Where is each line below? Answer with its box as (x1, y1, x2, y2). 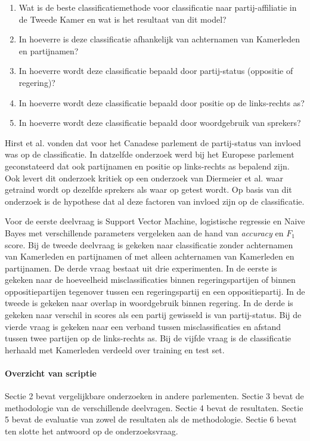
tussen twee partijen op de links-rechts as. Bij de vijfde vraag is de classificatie (5, 332, 291, 344)
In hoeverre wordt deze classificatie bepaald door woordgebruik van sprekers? (18, 116, 301, 129)
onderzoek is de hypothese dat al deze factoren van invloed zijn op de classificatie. (5, 195, 305, 207)
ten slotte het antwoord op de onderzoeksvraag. (5, 425, 178, 437)
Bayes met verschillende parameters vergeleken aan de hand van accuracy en (5, 226, 284, 239)
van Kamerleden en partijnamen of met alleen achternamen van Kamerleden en (5, 250, 294, 263)
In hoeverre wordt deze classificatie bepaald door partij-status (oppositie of (18, 64, 293, 77)
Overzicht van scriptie (5, 367, 97, 380)
